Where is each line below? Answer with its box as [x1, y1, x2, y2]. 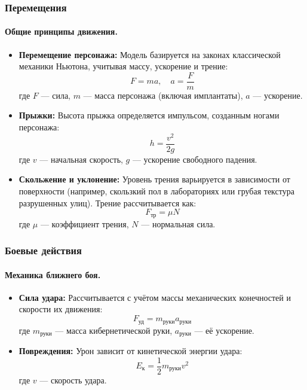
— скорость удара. [39, 373, 107, 386]
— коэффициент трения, [40, 217, 129, 230]
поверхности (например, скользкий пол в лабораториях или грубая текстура [19, 185, 294, 197]
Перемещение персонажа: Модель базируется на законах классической [19, 48, 281, 60]
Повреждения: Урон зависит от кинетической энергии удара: [19, 344, 242, 357]
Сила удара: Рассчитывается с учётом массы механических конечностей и [19, 291, 291, 303]
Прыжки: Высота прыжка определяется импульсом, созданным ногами [19, 109, 280, 121]
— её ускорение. [194, 324, 254, 336]
